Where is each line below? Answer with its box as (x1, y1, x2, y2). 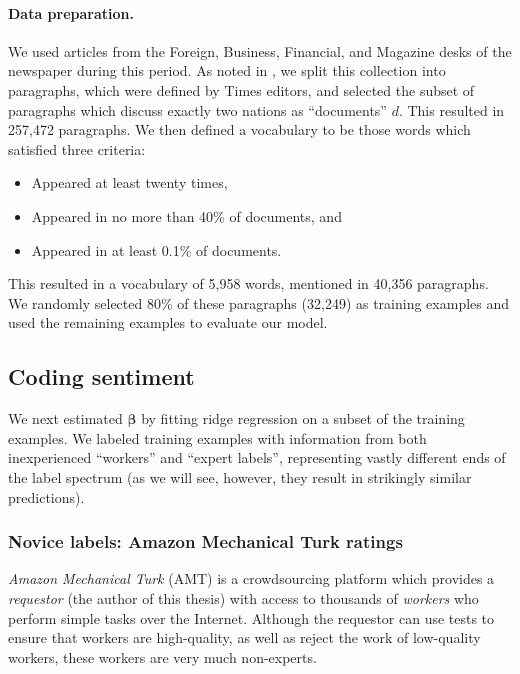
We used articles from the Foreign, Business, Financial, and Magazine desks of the (8, 40, 512, 61)
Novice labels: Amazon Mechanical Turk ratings (8, 529, 403, 554)
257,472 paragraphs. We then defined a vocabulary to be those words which (8, 119, 471, 140)
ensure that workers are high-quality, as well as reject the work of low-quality (8, 627, 481, 648)
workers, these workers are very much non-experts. (8, 646, 317, 667)
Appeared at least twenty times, (31, 172, 228, 193)
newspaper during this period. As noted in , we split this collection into (8, 60, 446, 81)
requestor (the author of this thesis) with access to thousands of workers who (8, 587, 479, 608)
